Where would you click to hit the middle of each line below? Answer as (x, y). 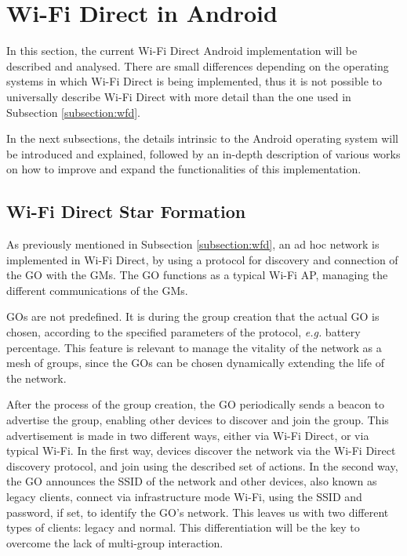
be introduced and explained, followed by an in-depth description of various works (203, 153)
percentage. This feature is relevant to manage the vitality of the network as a (194, 347)
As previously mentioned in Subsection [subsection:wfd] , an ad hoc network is (193, 244)
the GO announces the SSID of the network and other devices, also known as (192, 481)
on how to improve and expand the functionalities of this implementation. (184, 169)
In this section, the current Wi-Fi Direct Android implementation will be (182, 51)
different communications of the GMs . (97, 290)
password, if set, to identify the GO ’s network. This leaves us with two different (198, 512)
